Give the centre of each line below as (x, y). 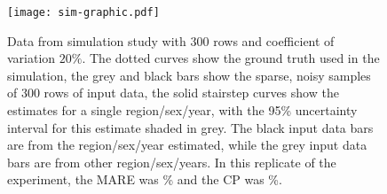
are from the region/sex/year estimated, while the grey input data (187, 145)
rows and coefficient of (274, 40)
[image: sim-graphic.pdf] (83, 12)
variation (32, 58)
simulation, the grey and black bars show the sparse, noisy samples (189, 75)
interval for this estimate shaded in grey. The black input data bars (190, 127)
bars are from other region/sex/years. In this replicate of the (172, 162)
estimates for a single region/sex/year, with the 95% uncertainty (182, 110)
